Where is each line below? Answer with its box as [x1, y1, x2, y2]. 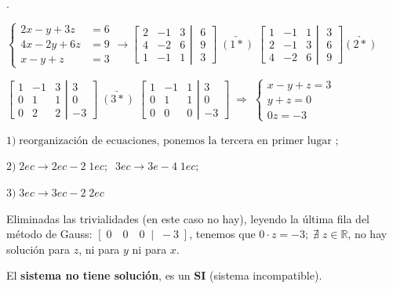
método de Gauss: [6, 226, 93, 242]
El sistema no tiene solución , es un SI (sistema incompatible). [6, 267, 322, 284]
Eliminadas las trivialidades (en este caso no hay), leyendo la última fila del [6, 210, 370, 226]
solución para [6, 240, 71, 257]
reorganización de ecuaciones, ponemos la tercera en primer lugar [19, 135, 332, 146]
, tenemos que [189, 226, 256, 242]
